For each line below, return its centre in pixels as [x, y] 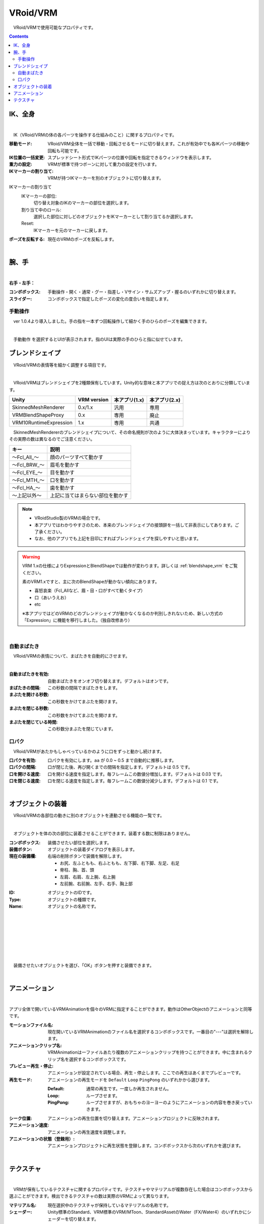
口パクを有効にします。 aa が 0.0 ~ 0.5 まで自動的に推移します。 [112, 760]
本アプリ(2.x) [165, 400]
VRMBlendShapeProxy [38, 415]
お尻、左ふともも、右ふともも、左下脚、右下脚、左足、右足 [120, 863]
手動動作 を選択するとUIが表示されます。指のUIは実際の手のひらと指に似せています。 [99, 339]
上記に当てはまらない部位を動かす [89, 495]
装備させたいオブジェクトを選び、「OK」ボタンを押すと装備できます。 [83, 965]
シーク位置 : [21, 1118]
